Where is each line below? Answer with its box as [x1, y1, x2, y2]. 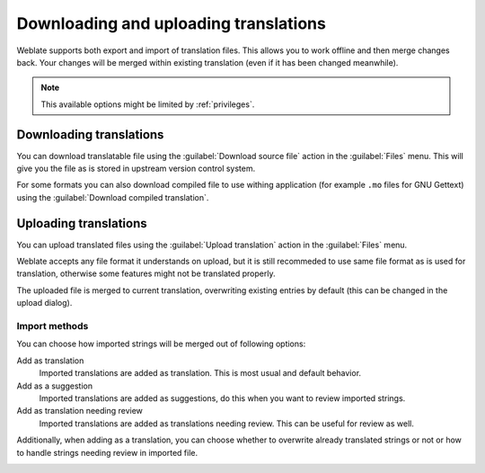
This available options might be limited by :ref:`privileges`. [40, 99, 255, 110]
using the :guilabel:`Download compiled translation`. [16, 192, 209, 202]
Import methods [16, 320, 89, 333]
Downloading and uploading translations [16, 13, 327, 33]
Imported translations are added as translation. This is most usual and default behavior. [39, 368, 362, 379]
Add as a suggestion [16, 380, 93, 391]
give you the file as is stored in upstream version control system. [16, 163, 256, 174]
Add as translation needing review [16, 406, 144, 416]
